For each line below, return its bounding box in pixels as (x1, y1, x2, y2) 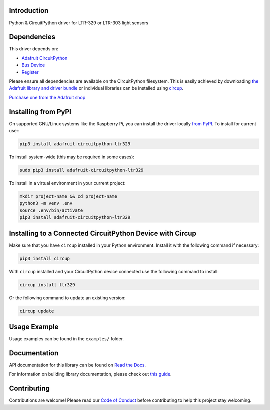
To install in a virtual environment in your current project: (9, 180, 126, 186)
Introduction (9, 6, 49, 15)
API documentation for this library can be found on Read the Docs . (9, 362, 146, 368)
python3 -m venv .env (19, 200, 73, 206)
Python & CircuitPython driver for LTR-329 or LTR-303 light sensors (9, 20, 149, 26)
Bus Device (21, 62, 45, 68)
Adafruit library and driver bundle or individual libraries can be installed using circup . (9, 85, 184, 91)
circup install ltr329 (19, 282, 75, 287)
